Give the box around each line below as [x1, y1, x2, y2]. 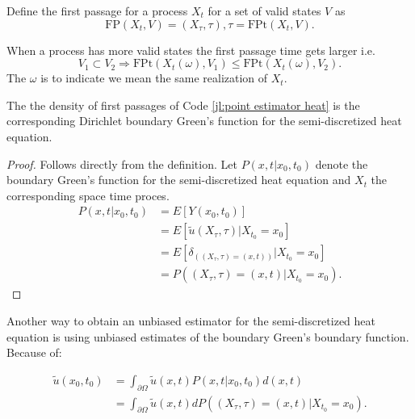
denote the [315, 155, 368, 172]
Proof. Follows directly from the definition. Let [6, 155, 237, 172]
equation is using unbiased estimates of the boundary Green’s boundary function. [6, 328, 409, 345]
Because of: [6, 344, 62, 361]
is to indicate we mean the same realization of [40, 69, 268, 86]
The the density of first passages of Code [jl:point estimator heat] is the [6, 96, 360, 113]
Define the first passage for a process [6, 2, 188, 19]
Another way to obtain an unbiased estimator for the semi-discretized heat [6, 312, 376, 329]
